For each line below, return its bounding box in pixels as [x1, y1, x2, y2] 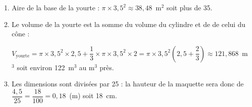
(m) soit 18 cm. [69, 90, 117, 101]
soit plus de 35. [166, 2, 213, 12]
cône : [11, 28, 30, 39]
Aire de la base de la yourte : [11, 2, 100, 12]
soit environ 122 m [17, 62, 74, 72]
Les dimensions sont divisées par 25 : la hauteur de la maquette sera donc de [11, 79, 244, 89]
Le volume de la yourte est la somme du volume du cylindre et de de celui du [11, 19, 246, 29]
